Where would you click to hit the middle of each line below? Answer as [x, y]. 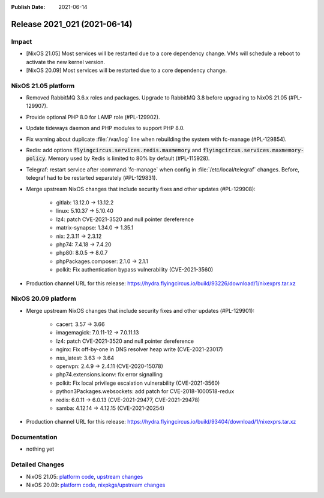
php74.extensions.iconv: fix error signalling [109, 375]
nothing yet [40, 449]
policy [36, 159]
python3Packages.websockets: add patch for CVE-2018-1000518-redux [145, 391]
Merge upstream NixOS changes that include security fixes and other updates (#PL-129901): [140, 310]
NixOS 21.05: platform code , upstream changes [85, 476]
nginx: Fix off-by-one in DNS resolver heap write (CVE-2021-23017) [139, 349]
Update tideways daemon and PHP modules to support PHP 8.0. [106, 128]
